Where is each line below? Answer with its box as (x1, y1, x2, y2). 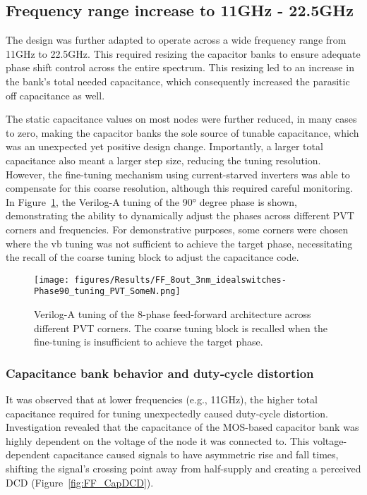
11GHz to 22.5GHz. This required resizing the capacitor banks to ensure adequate (6, 46, 361, 61)
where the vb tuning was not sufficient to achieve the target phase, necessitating (6, 236, 353, 250)
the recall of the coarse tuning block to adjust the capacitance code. (6, 250, 299, 264)
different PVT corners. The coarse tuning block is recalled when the (34, 320, 327, 335)
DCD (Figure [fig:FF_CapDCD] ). (6, 475, 154, 489)
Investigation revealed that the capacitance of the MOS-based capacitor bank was (6, 420, 359, 434)
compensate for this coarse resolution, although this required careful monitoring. (6, 181, 354, 195)
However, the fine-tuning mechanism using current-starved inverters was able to (6, 166, 350, 181)
